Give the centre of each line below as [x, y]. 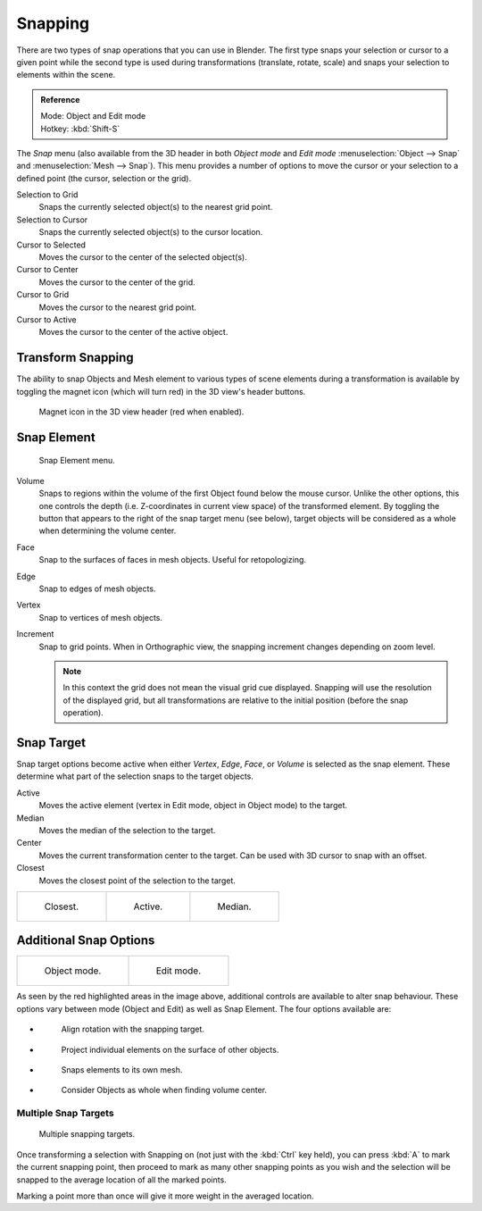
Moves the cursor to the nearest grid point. [117, 307]
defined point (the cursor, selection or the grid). [104, 178]
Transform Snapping [75, 358]
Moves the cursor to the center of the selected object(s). [143, 257]
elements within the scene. [66, 75]
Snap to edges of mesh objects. [97, 589]
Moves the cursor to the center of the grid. [117, 282]
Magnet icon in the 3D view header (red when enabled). [141, 412]
